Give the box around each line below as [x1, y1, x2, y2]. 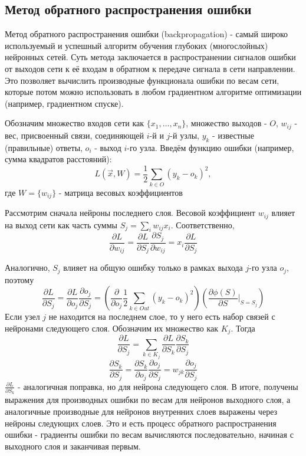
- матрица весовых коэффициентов [58, 186, 183, 198]
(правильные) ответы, [5, 141, 83, 153]
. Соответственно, [170, 218, 235, 231]
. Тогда [231, 322, 255, 334]
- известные [212, 129, 254, 141]
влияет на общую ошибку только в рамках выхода [63, 261, 243, 274]
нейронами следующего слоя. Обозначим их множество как [5, 322, 218, 334]
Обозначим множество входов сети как [5, 117, 144, 129]
